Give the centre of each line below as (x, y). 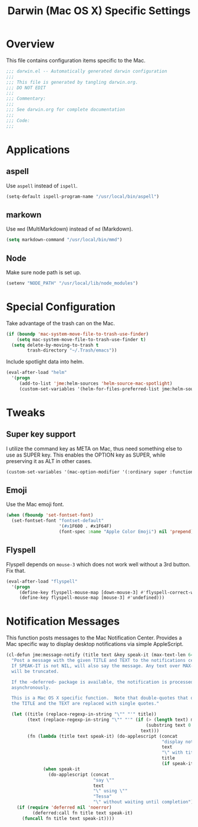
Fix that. (16, 570)
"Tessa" (103, 797)
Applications (38, 150)
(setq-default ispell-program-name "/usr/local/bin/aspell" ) (83, 196)
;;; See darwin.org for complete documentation (66, 110)
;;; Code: (18, 120)
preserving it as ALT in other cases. (49, 461)
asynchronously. (31, 687)
